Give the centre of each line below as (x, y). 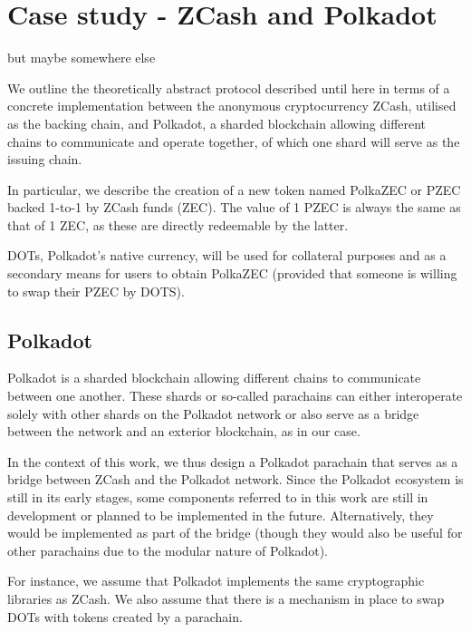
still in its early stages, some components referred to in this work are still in (218, 497)
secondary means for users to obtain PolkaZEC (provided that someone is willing (232, 273)
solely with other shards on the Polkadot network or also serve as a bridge (213, 413)
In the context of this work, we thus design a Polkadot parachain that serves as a (233, 461)
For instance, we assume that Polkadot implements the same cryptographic (216, 581)
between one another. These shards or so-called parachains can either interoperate (235, 396)
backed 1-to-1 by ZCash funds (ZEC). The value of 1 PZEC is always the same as (234, 207)
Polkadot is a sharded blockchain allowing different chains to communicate (214, 378)
